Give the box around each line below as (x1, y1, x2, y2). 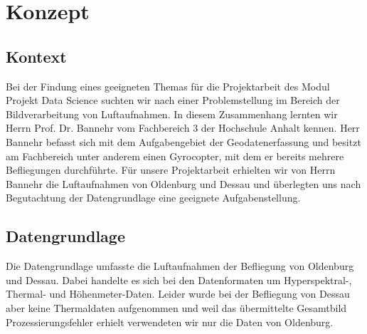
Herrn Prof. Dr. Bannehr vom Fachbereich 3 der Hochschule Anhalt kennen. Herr (6, 120, 360, 135)
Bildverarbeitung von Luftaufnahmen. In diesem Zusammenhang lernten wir (6, 106, 338, 121)
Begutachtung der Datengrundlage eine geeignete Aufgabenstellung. (6, 190, 301, 205)
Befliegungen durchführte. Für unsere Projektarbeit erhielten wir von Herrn (6, 162, 336, 177)
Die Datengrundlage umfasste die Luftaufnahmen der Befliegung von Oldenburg (6, 259, 354, 273)
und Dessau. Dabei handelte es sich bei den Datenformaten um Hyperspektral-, (6, 272, 352, 287)
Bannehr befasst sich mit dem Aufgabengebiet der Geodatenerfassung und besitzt (6, 134, 361, 149)
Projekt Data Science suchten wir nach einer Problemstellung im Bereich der (6, 93, 340, 108)
